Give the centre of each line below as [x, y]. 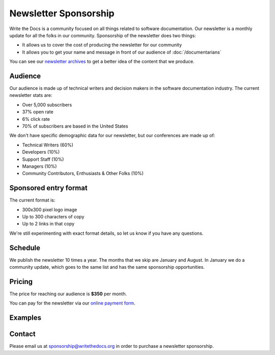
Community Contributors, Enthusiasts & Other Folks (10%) [83, 173]
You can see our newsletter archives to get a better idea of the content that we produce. [102, 62]
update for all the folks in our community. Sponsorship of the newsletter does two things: [103, 35]
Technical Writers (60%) [48, 145]
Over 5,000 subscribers [47, 105]
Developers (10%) [41, 152]
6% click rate [36, 119]
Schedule [25, 248]
